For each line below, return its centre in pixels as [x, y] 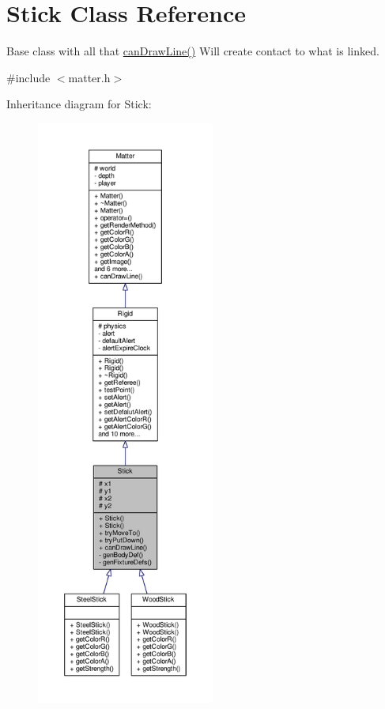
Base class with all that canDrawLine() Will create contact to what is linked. [193, 51]
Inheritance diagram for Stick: [79, 104]
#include [28, 77]
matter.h [89, 77]
